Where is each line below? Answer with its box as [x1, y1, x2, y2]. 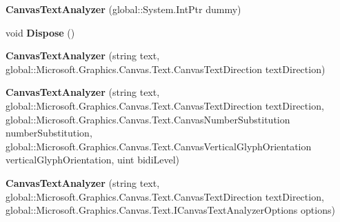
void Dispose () [6, 25, 75, 39]
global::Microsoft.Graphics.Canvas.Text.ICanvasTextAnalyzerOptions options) [6, 203, 335, 217]
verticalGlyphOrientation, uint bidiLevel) [6, 152, 180, 167]
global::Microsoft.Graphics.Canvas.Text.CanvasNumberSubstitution [6, 112, 290, 126]
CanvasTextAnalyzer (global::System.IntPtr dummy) [6, 2, 241, 16]
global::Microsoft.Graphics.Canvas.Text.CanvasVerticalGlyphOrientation [6, 139, 312, 153]
